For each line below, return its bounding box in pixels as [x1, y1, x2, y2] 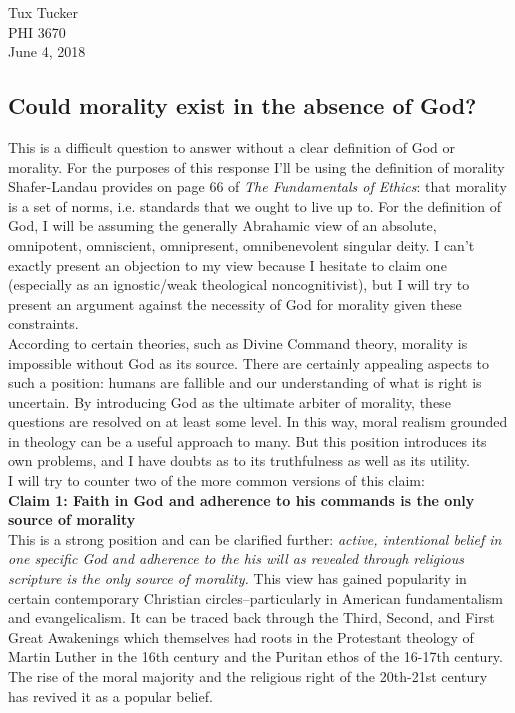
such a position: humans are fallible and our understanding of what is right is [8, 372, 482, 393]
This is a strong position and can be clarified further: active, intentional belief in [8, 528, 502, 549]
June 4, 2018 [8, 41, 86, 62]
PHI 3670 [8, 21, 66, 42]
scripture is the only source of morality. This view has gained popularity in [8, 568, 467, 589]
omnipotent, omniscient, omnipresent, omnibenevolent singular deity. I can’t [8, 234, 475, 255]
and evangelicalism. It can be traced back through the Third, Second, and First [8, 607, 495, 628]
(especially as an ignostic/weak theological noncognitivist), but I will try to [8, 274, 470, 295]
